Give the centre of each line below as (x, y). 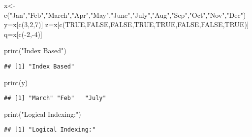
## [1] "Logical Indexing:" (50, 130)
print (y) (16, 82)
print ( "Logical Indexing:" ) (43, 114)
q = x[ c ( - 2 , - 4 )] (23, 34)
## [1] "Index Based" (39, 66)
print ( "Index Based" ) (35, 51)
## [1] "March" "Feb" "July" (55, 98)
